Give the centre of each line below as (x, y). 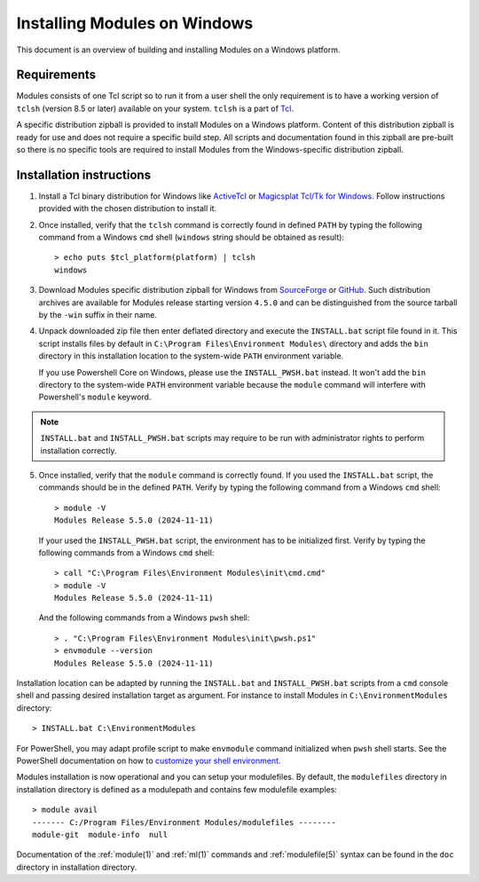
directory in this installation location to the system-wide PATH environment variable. (191, 356)
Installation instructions (83, 174)
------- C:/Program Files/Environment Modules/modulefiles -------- (184, 822)
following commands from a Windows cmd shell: (126, 552)
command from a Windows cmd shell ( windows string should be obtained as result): (192, 237)
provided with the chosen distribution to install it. (128, 209)
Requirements (56, 75)
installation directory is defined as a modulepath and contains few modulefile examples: (177, 789)
